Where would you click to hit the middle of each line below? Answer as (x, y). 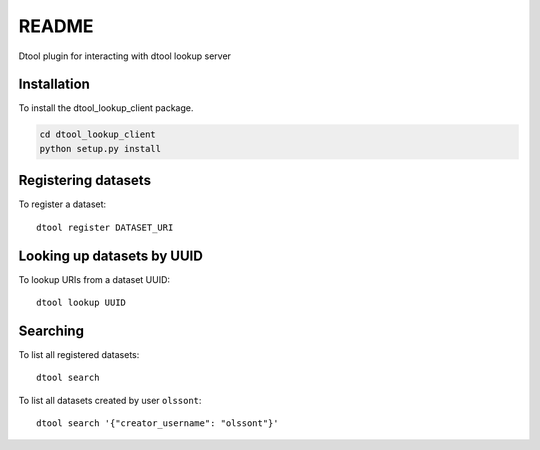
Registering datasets (85, 180)
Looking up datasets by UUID (111, 255)
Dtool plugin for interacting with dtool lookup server (125, 56)
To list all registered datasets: (79, 354)
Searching (51, 330)
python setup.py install (100, 148)
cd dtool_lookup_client (98, 134)
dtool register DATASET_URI (105, 227)
